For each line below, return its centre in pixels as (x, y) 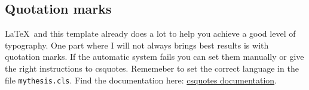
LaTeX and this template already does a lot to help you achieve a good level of (150, 33)
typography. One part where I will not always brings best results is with (137, 45)
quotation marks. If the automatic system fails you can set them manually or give (154, 57)
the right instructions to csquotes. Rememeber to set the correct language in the (152, 68)
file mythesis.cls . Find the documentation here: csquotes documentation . (141, 80)
